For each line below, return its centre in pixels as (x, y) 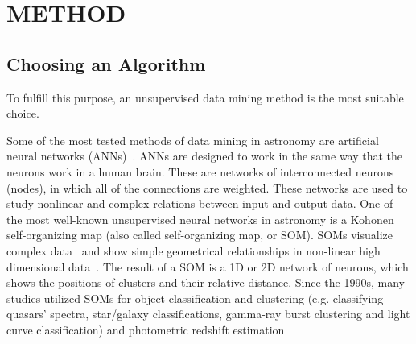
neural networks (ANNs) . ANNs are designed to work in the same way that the (205, 156)
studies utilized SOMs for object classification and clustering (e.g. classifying (195, 298)
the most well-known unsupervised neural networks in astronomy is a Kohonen (200, 219)
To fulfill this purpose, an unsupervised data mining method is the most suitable (205, 97)
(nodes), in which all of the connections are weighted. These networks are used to (207, 187)
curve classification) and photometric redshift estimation (146, 329)
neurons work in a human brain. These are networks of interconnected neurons (200, 171)
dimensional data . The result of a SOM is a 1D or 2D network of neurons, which (208, 266)
